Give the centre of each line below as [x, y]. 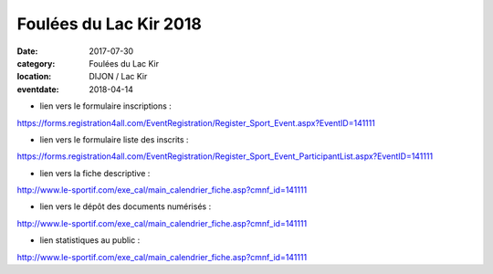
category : [36, 63]
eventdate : [38, 89]
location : [34, 77]
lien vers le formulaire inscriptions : [106, 106]
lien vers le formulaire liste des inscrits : [114, 139]
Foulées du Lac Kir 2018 [110, 24]
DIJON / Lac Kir [118, 77]
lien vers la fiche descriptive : [95, 173]
